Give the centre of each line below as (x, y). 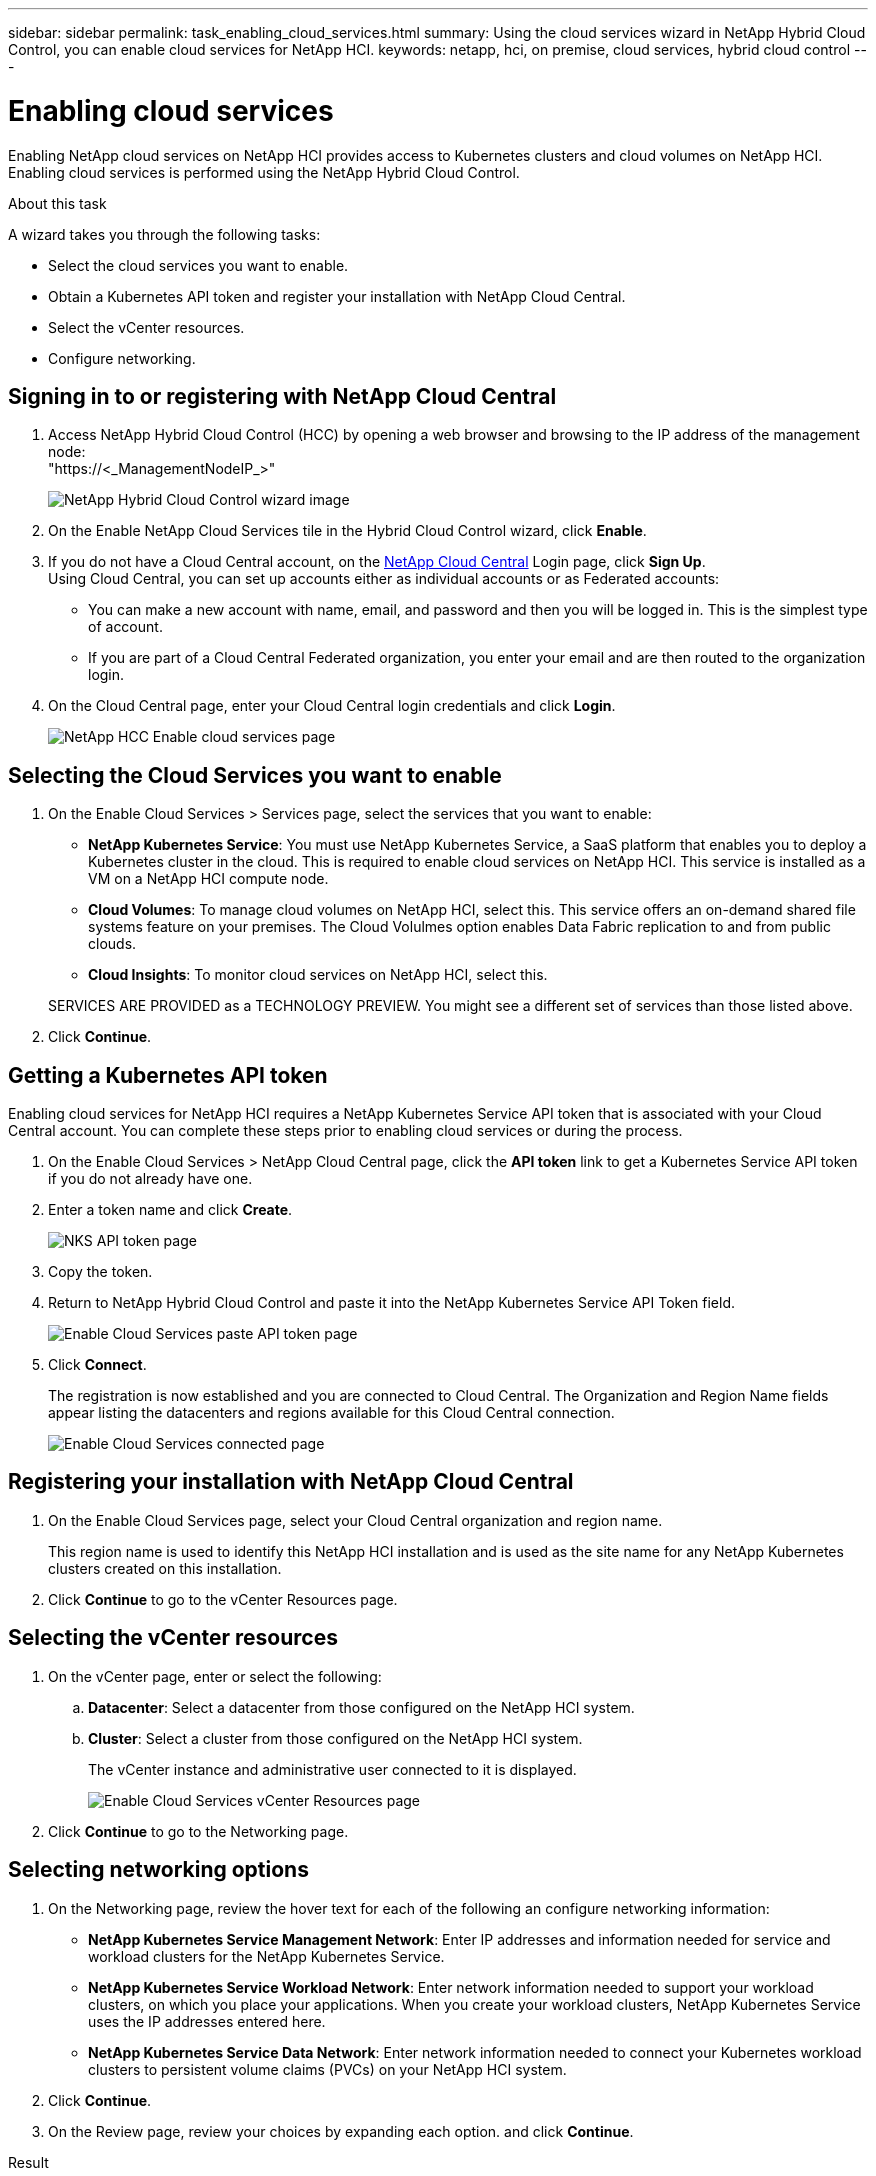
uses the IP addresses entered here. (207, 2021)
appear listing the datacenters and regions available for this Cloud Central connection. (331, 1413)
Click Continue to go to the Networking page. (198, 1831)
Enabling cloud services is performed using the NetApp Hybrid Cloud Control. (264, 172)
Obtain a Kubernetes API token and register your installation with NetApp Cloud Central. (337, 296)
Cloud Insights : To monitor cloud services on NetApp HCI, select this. (318, 975)
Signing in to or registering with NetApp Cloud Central (282, 396)
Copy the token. (100, 1272)
